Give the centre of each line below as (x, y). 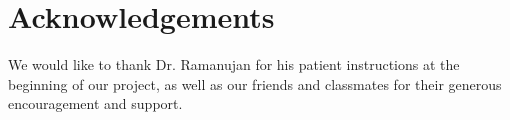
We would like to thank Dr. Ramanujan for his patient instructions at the (234, 64)
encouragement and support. (95, 103)
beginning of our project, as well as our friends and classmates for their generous (255, 83)
